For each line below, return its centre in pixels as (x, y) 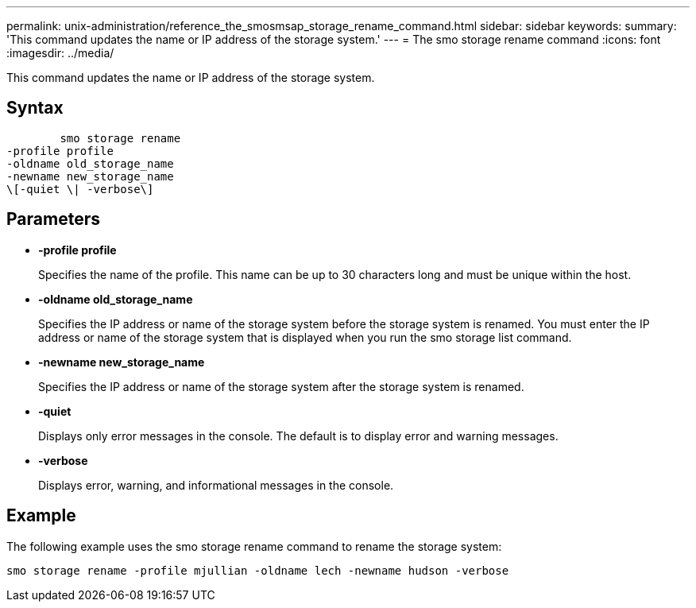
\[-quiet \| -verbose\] (80, 189)
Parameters (53, 219)
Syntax (35, 108)
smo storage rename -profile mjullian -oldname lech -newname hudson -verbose (258, 570)
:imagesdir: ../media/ (60, 53)
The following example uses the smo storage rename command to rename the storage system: (254, 546)
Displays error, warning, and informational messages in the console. (216, 485)
